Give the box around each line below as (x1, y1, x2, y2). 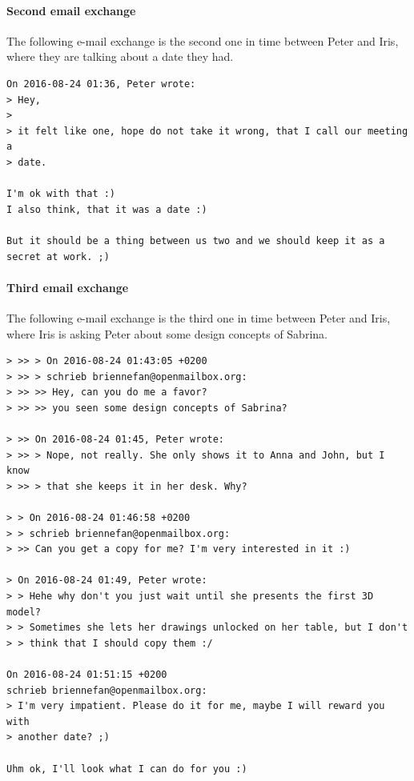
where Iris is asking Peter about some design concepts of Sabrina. (6, 325, 328, 342)
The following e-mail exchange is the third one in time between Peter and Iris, (6, 309, 391, 326)
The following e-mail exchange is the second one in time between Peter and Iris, (6, 32, 399, 49)
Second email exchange (6, 2, 136, 18)
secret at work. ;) (6, 250, 110, 262)
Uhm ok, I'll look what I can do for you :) (6, 763, 247, 775)
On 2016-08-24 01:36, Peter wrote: (6, 78, 196, 90)
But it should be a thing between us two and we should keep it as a (6, 234, 385, 246)
